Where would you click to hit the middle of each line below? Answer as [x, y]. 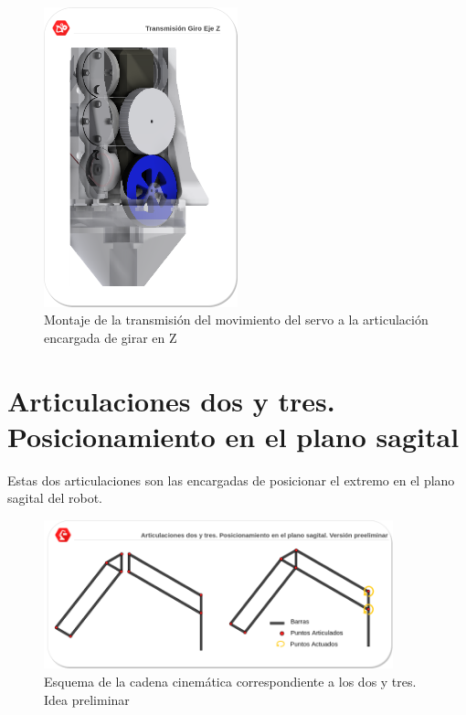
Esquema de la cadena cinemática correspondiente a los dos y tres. [230, 681]
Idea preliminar [87, 699]
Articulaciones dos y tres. [171, 400]
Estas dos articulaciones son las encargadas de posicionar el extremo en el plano [231, 480]
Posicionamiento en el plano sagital [233, 436]
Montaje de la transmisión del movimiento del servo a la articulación [236, 320]
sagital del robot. [55, 498]
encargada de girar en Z [111, 337]
